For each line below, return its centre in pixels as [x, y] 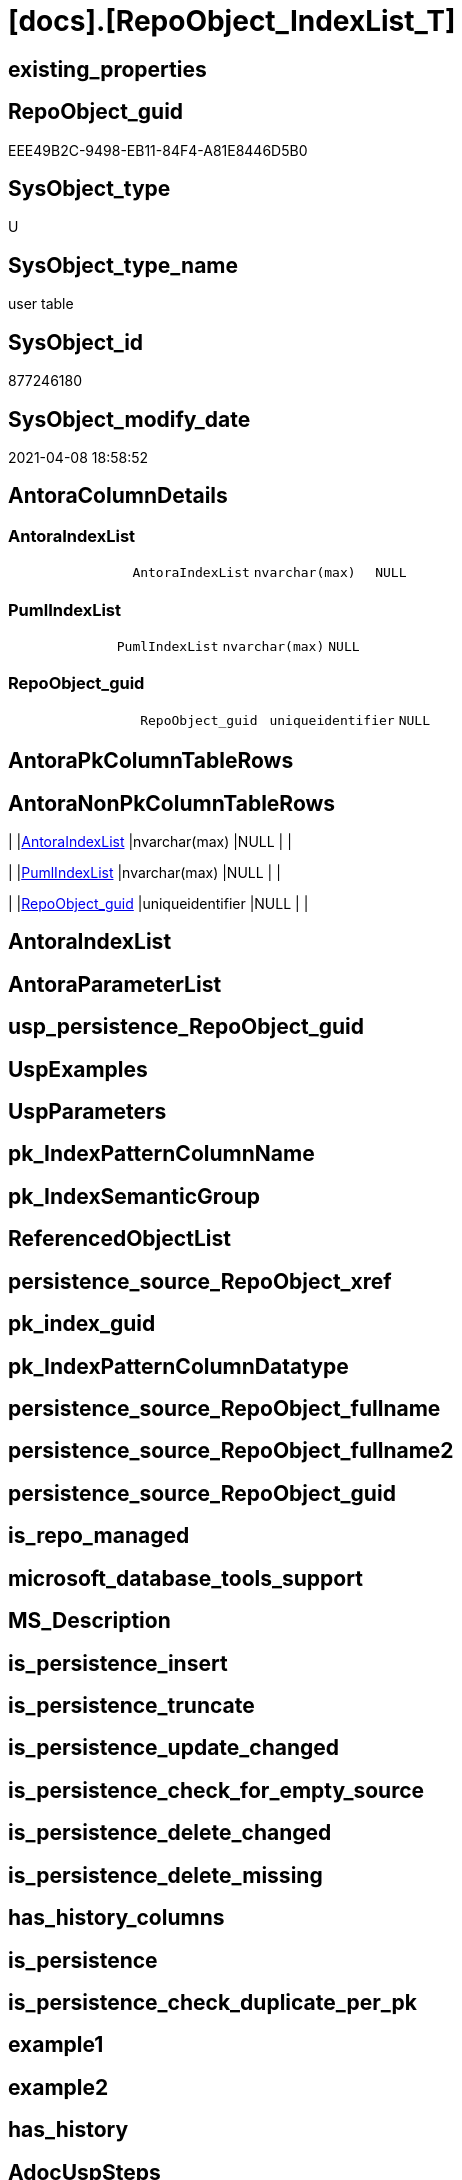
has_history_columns [116, 1918]
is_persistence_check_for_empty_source [216, 1790]
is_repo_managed [99, 1536]
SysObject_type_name [123, 265]
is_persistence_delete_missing [165, 1875]
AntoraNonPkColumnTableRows [172, 803]
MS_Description [89, 1621]
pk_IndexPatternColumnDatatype [178, 1366]
